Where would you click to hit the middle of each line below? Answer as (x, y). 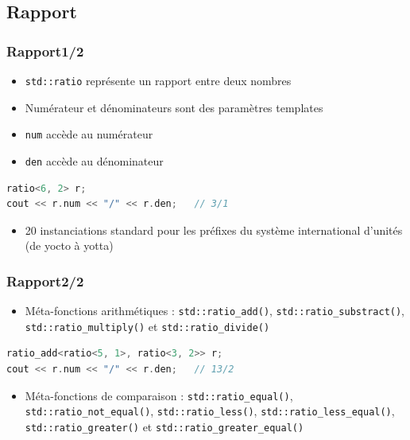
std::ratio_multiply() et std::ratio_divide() (147, 326)
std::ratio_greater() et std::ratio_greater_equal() (164, 426)
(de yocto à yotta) (69, 245)
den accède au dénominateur (94, 160)
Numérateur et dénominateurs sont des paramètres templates (174, 107)
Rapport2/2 (45, 280)
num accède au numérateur (89, 134)
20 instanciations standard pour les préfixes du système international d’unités (214, 230)
